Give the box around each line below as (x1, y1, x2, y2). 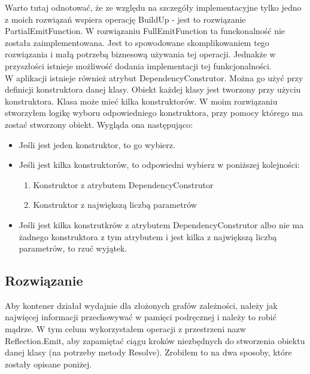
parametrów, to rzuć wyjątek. (19, 242, 127, 255)
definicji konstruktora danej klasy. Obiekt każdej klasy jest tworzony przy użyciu (5, 83, 301, 96)
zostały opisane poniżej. (5, 357, 92, 370)
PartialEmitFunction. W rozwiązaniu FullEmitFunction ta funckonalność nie (5, 24, 285, 37)
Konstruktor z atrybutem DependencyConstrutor (33, 178, 214, 191)
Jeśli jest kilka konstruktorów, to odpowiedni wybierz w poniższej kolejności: (19, 158, 300, 171)
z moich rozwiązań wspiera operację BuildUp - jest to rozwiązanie (5, 13, 246, 25)
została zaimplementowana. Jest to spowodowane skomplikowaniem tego (5, 36, 269, 48)
